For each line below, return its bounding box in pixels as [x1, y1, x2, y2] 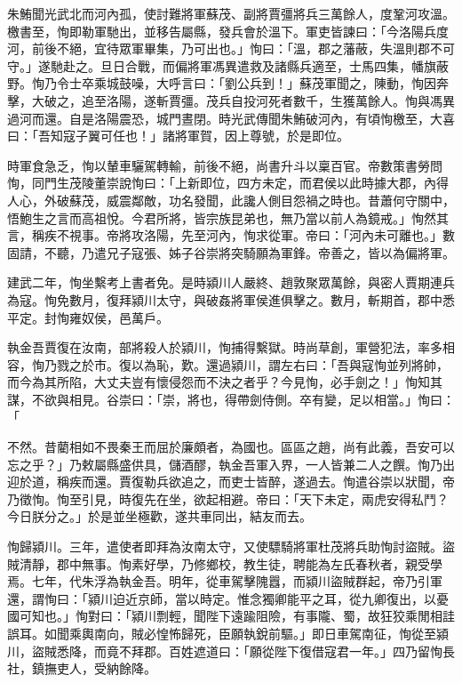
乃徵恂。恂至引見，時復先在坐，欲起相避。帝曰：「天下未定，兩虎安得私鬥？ [7, 489, 449, 508]
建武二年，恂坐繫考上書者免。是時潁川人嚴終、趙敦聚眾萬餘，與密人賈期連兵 [7, 273, 455, 292]
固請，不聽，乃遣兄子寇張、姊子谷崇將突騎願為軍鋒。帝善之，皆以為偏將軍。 [7, 243, 455, 261]
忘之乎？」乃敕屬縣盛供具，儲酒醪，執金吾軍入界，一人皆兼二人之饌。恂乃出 [7, 454, 455, 473]
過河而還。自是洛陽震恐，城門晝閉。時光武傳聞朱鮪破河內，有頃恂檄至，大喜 [7, 108, 455, 127]
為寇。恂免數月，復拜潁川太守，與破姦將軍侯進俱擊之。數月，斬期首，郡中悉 [7, 290, 455, 309]
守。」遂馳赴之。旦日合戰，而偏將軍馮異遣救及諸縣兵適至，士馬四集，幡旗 [7, 56, 436, 75]
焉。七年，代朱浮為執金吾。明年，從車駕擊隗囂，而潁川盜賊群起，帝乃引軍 [7, 572, 442, 591]
